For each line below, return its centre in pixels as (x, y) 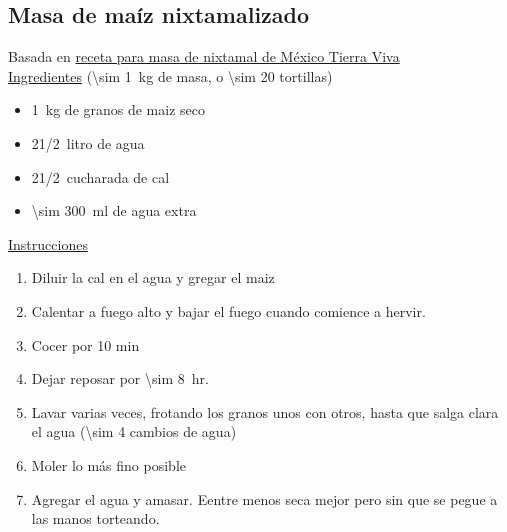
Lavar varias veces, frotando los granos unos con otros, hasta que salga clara (265, 411)
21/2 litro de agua (88, 142)
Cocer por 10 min (85, 344)
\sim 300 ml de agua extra (114, 210)
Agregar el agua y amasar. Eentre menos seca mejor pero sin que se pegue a (264, 498)
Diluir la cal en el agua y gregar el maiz (153, 277)
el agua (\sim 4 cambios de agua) (134, 431)
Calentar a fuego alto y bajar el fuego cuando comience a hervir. (228, 310)
